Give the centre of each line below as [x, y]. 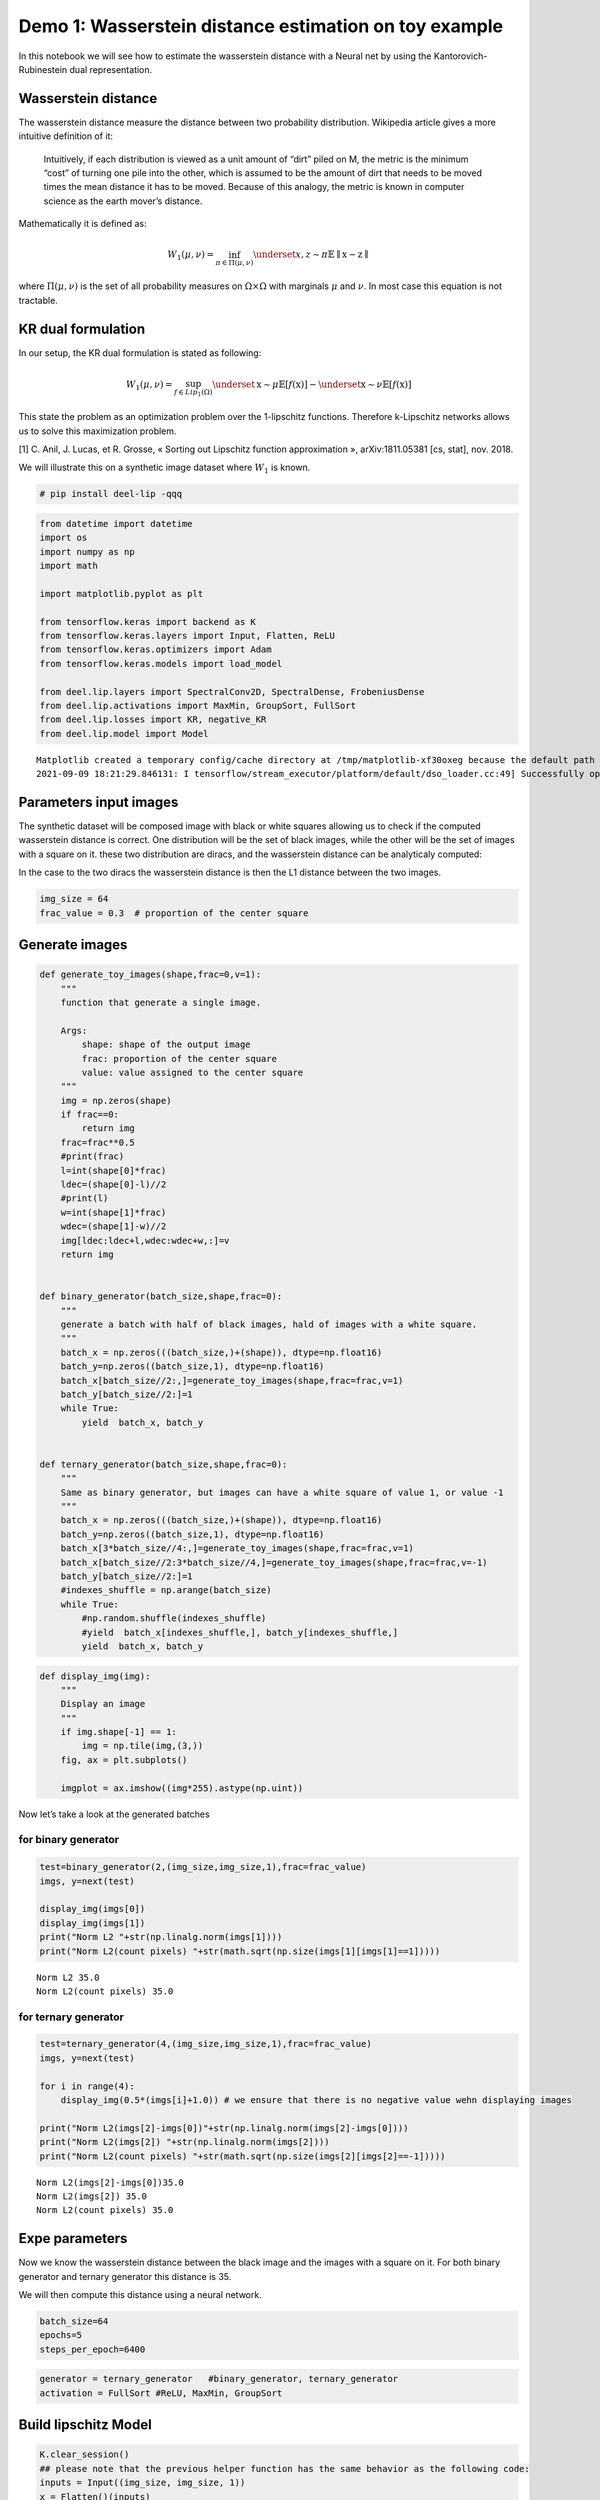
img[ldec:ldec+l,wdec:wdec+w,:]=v [145, 1240]
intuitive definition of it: [66, 136]
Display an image [103, 1704]
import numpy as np [87, 551]
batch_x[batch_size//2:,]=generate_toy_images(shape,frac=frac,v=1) [232, 1380]
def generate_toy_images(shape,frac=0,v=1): [150, 974]
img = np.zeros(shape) [116, 1100]
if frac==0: [90, 1114]
